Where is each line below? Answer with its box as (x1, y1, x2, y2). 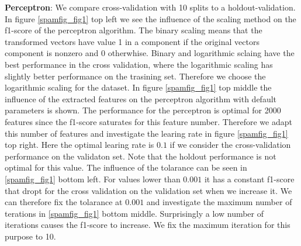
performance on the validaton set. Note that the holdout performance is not (5, 150, 276, 162)
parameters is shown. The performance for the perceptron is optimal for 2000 (5, 104, 281, 116)
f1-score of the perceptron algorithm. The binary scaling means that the (5, 24, 262, 36)
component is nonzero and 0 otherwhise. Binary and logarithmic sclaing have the (5, 47, 295, 59)
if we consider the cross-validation (169, 138, 291, 151)
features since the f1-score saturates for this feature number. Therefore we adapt (5, 115, 292, 127)
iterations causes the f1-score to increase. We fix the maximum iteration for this (5, 219, 290, 231)
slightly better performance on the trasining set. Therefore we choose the (5, 70, 266, 82)
